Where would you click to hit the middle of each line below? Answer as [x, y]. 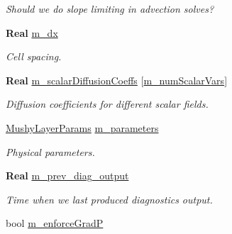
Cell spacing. [34, 56]
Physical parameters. [50, 151]
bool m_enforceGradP [55, 223]
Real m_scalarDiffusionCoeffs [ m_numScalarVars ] [117, 80]
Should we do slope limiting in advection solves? [110, 9]
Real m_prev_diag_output [67, 175]
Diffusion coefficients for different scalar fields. [107, 104]
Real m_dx [32, 32]
